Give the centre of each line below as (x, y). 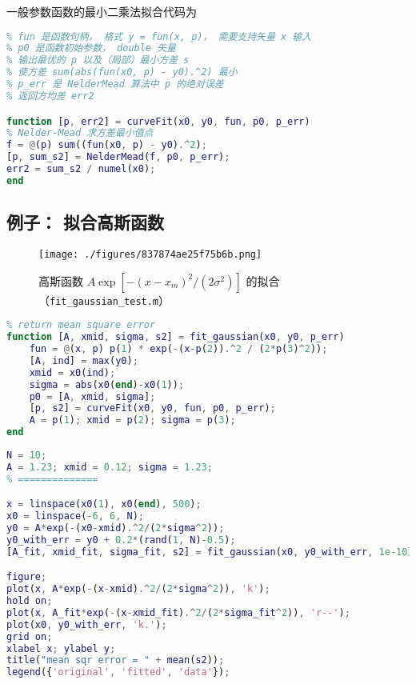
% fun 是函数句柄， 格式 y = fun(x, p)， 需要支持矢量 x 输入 (159, 36)
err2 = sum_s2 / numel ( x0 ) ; (81, 169)
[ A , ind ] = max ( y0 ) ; (84, 360)
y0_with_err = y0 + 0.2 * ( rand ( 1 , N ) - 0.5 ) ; (121, 540)
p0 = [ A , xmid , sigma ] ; (92, 396)
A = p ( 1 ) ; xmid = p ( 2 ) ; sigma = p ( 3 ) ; (132, 420)
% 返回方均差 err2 (50, 96)
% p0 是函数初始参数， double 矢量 (91, 48)
